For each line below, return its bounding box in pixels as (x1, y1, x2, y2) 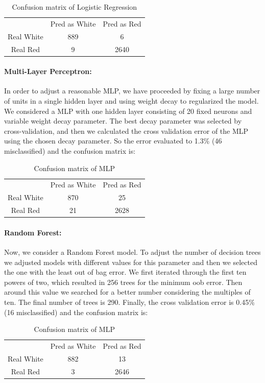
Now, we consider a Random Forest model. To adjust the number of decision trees (4, 247, 261, 257)
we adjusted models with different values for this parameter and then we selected (4, 256, 257, 267)
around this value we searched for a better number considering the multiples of (4, 286, 251, 297)
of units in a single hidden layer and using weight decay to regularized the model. (4, 95, 259, 106)
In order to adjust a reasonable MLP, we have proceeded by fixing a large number (4, 85, 260, 96)
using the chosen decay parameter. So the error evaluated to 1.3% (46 (4, 135, 222, 146)
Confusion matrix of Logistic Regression (12, 2, 137, 12)
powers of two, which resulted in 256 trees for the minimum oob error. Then (4, 276, 243, 287)
